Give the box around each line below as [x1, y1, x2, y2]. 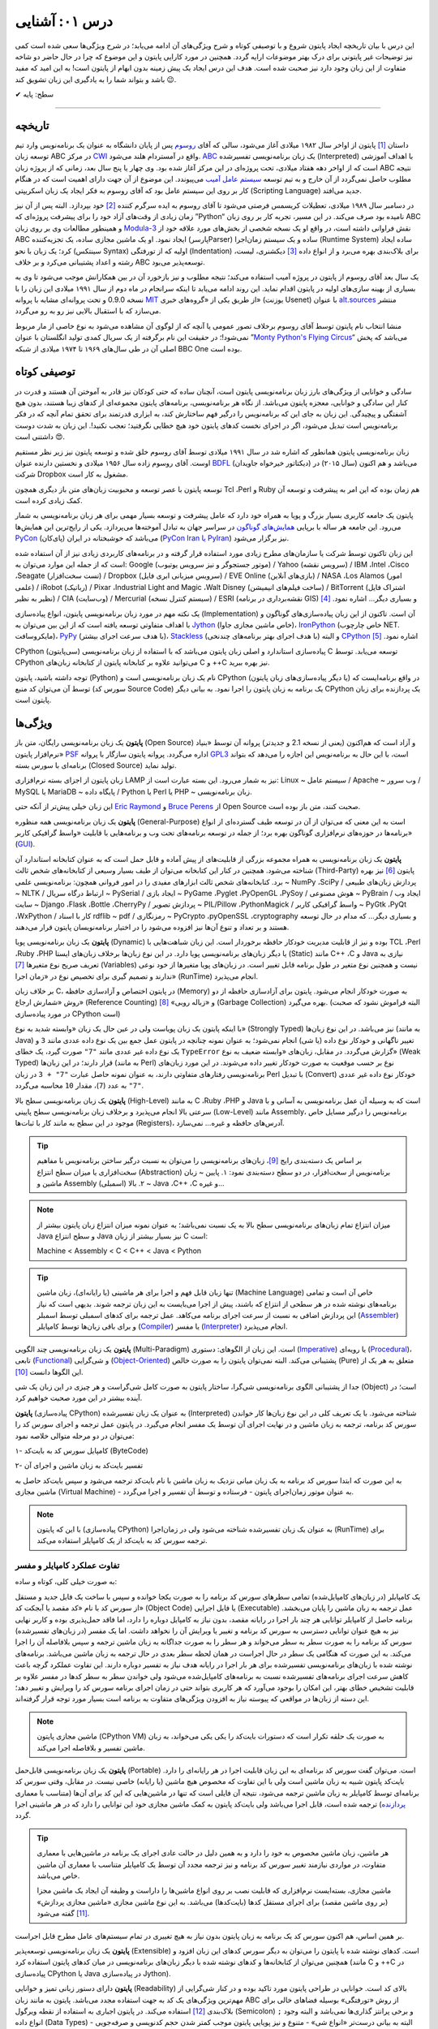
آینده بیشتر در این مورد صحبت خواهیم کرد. [15, 1393, 143, 1403]
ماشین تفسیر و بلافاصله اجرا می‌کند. [36, 1743, 146, 1752]
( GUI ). [15, 839, 36, 849]
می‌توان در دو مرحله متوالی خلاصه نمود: [15, 1431, 135, 1441]
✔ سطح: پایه [15, 89, 54, 99]
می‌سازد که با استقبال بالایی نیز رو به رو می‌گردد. [15, 306, 161, 316]
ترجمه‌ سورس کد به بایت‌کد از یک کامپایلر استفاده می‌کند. [36, 1536, 208, 1545]
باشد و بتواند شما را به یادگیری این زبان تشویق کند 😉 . [15, 74, 177, 84]
